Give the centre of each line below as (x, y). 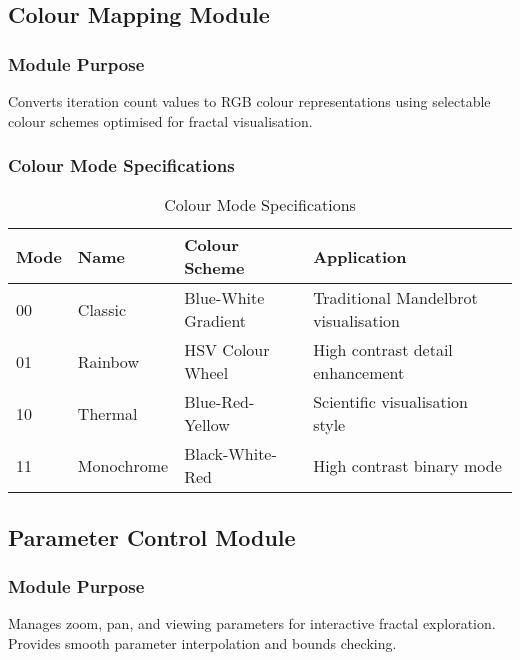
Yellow (207, 425)
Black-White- (230, 454)
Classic (102, 309)
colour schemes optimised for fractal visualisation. (160, 120)
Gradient (215, 321)
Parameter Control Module (152, 536)
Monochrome (123, 465)
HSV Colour (227, 350)
